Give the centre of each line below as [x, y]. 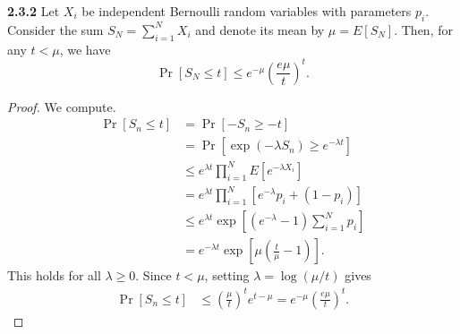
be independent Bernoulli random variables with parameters [247, 11]
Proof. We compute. [62, 106]
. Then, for [423, 29]
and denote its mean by [260, 29]
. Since [153, 275]
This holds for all [54, 275]
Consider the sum [55, 29]
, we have [85, 49]
